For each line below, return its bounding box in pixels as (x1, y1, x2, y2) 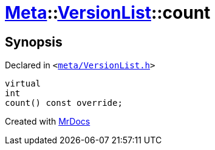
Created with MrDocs (5, 116, 90, 127)
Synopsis (5, 34, 63, 50)
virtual (5, 79, 41, 89)
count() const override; (5, 98, 123, 108)
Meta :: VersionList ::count (5, 2, 211, 23)
